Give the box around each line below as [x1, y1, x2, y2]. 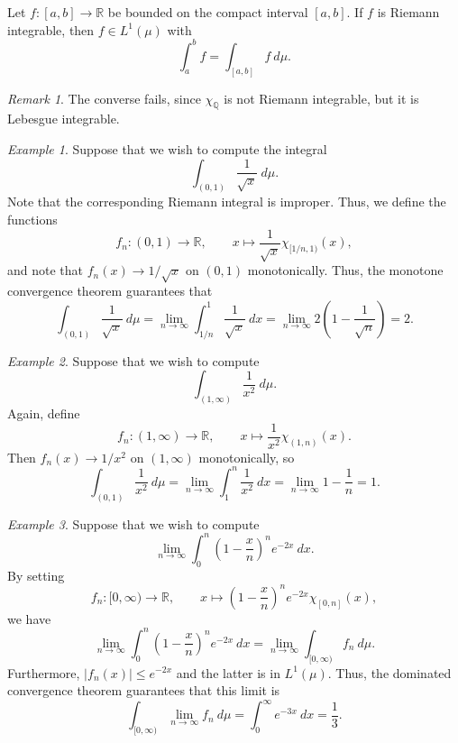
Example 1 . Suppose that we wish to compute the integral [7, 139, 327, 158]
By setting [7, 565, 65, 584]
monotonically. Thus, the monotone [247, 261, 444, 280]
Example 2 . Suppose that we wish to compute [7, 351, 260, 370]
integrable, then [7, 20, 95, 39]
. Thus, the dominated [327, 663, 452, 682]
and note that [7, 261, 84, 280]
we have [7, 609, 51, 628]
